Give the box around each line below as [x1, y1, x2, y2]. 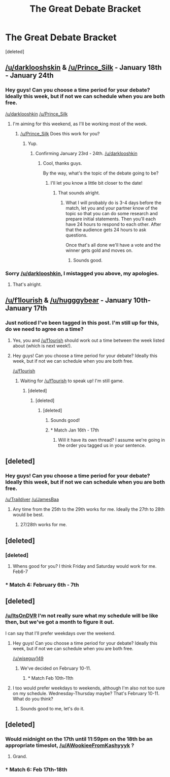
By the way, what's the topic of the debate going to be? [43, 170, 159, 176]
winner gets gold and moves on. [65, 247, 133, 253]
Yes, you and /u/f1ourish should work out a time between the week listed [12, 337, 165, 343]
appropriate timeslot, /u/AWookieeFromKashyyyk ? [5, 741, 134, 749]
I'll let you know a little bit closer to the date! [50, 180, 143, 186]
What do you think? [12, 696, 53, 702]
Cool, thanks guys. [43, 160, 82, 166]
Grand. [12, 754, 27, 760]
